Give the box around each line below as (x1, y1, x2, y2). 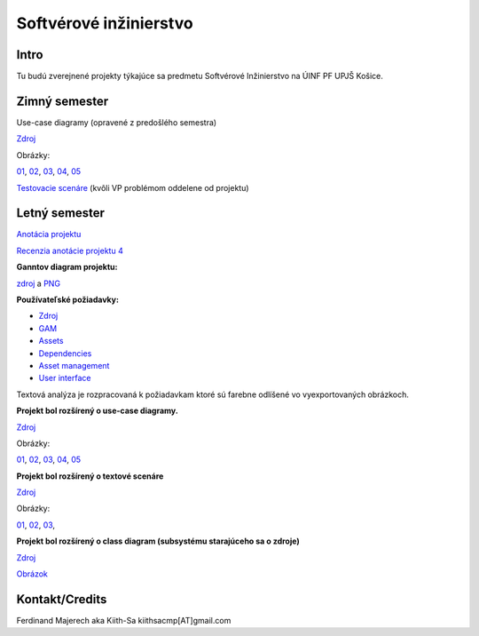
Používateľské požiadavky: (16, 294, 120, 305)
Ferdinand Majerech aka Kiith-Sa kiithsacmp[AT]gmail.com (16, 615, 232, 625)
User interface (38, 373, 91, 384)
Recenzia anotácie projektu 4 (16, 245, 123, 256)
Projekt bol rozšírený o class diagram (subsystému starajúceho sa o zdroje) (16, 536, 301, 546)
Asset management (38, 360, 110, 370)
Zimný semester (16, 93, 109, 108)
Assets (38, 336, 64, 346)
